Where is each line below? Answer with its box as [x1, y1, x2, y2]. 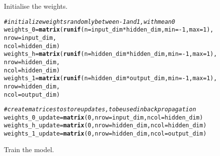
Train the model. [4, 144, 54, 154]
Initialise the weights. [4, 1, 68, 11]
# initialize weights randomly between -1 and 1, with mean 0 [4, 18, 175, 25]
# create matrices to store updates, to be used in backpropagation [4, 106, 196, 113]
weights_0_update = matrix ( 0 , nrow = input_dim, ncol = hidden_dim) [4, 114, 203, 121]
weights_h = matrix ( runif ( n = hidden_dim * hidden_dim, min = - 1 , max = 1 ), [4, 51, 217, 58]
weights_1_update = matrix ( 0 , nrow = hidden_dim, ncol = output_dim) [4, 130, 207, 138]
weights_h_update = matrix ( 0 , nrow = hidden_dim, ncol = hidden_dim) [4, 122, 207, 129]
